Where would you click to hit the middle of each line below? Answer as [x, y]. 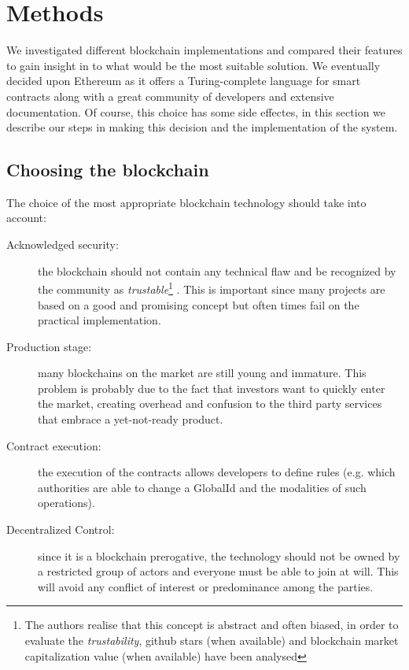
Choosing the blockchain [108, 170]
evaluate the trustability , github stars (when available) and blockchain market [212, 640]
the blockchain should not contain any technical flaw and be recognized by [217, 270]
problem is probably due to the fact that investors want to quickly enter [212, 388]
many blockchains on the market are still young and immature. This [202, 373]
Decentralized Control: [61, 529]
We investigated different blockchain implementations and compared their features [204, 50]
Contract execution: [54, 445]
